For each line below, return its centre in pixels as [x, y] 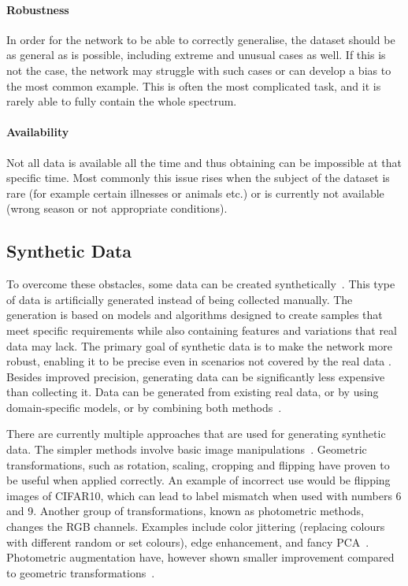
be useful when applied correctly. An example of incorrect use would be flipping [198, 480]
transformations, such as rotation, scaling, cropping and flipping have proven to [198, 464]
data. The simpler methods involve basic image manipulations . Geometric [187, 449]
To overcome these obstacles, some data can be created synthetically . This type [201, 284]
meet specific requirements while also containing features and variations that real [202, 330]
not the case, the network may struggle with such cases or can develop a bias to [199, 70]
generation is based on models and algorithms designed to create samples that [195, 315]
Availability [38, 132]
